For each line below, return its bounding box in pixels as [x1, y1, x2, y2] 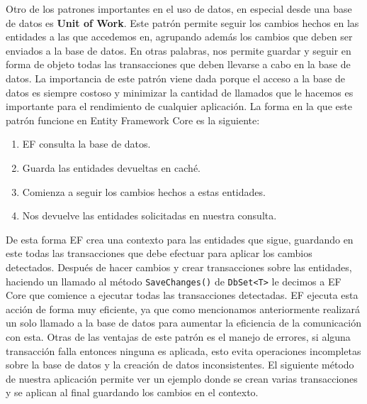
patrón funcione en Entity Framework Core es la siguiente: [6, 112, 260, 127]
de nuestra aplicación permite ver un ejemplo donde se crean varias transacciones [6, 371, 358, 386]
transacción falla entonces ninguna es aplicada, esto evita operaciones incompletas [6, 343, 361, 358]
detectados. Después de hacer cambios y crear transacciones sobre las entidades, [6, 259, 352, 274]
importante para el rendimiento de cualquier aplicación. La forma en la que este [6, 99, 352, 114]
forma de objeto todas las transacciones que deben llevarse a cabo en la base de [6, 57, 351, 72]
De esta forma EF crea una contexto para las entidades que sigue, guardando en [6, 231, 354, 246]
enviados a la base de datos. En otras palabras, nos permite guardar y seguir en [6, 43, 351, 58]
